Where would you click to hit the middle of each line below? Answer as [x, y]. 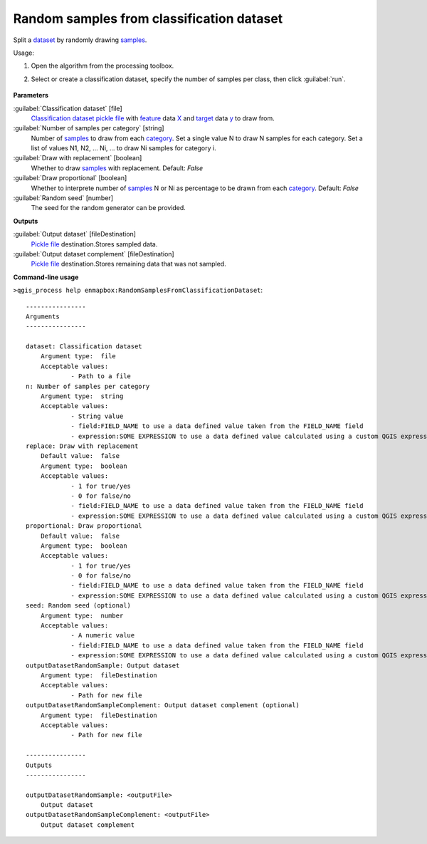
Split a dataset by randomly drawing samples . [80, 40]
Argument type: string [82, 396]
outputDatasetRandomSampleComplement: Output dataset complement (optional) [163, 705]
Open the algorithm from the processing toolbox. [102, 66]
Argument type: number [82, 615]
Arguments [43, 316]
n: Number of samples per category [88, 386]
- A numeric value [103, 635]
